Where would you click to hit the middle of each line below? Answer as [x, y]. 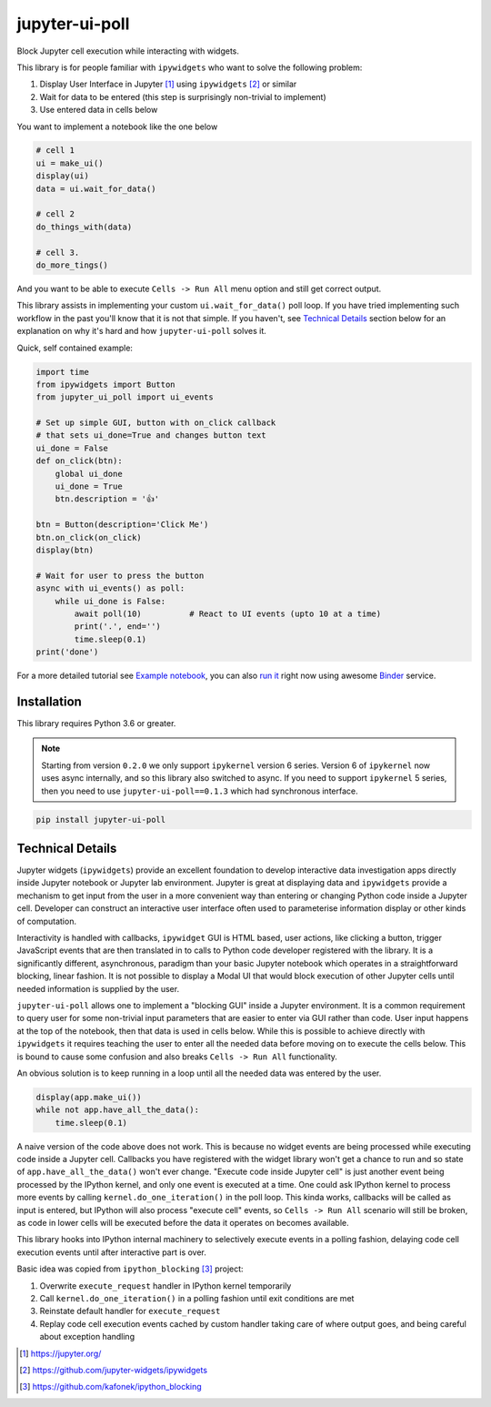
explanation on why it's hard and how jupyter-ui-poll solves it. [142, 331]
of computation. [47, 921]
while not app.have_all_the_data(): [118, 1110]
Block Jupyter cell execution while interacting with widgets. [128, 51]
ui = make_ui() [70, 163]
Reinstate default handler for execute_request [130, 1311]
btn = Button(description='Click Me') [122, 525]
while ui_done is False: [110, 601]
